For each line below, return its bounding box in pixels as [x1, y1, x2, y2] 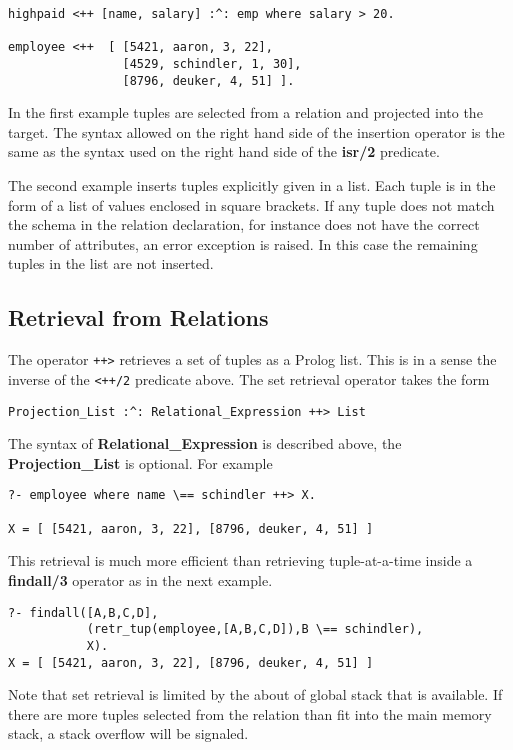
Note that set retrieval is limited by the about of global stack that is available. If [8, 684, 503, 705]
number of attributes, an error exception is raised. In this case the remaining [8, 233, 478, 254]
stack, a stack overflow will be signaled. [8, 723, 249, 744]
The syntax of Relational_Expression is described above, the [8, 433, 402, 454]
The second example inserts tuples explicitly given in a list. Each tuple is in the [8, 175, 496, 196]
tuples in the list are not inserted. [8, 253, 214, 274]
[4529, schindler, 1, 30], [122, 56, 302, 71]
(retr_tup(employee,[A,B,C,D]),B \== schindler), [86, 622, 424, 637]
